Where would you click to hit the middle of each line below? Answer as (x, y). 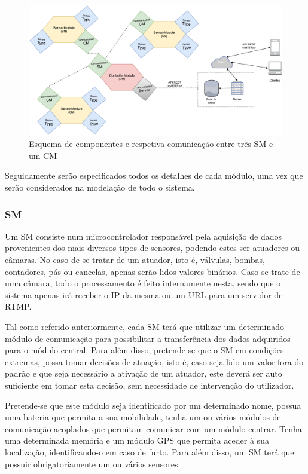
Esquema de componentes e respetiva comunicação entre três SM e (151, 144)
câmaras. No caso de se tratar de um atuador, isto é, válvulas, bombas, (135, 259)
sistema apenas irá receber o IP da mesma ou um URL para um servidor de (144, 294)
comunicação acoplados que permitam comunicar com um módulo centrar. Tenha (153, 428)
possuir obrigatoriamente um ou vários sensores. (93, 464)
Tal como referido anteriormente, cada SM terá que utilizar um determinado (144, 326)
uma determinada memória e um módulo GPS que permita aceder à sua (137, 440)
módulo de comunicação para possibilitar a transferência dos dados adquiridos (148, 338)
